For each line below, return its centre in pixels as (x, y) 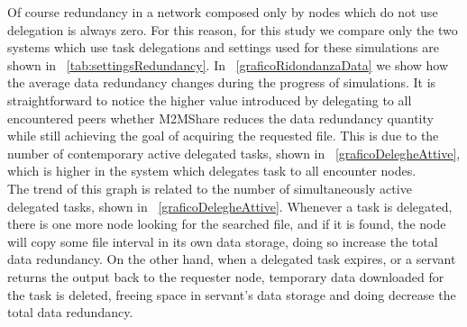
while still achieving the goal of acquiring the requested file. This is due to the (223, 136)
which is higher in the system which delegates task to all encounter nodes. (212, 171)
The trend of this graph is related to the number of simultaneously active (210, 188)
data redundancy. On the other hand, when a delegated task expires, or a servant (232, 259)
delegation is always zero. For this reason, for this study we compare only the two (233, 29)
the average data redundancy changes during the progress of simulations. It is (222, 82)
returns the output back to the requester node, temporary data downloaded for (226, 276)
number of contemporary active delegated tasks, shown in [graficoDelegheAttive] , (234, 153)
